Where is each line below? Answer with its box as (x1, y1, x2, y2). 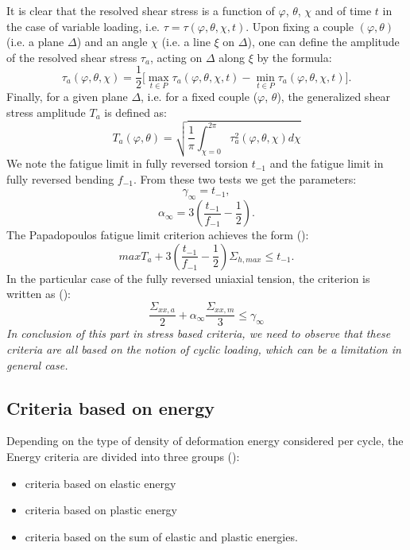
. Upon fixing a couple (246, 17, 354, 34)
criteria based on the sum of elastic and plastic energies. (25, 528, 298, 544)
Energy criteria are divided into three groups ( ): (6, 448, 240, 465)
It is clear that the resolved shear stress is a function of (6, 2, 275, 18)
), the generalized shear (277, 88, 390, 105)
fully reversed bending (6, 170, 114, 187)
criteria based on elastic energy (25, 474, 176, 491)
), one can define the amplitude (247, 33, 400, 50)
